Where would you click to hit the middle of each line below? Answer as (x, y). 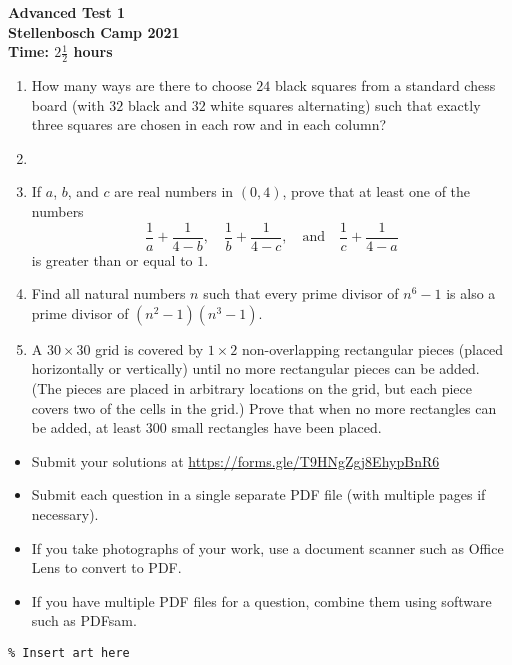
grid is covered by (149, 348)
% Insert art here (69, 652)
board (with (68, 104)
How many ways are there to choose (141, 85)
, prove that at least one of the (376, 191)
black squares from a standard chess (385, 85)
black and (157, 104)
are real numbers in (174, 191)
